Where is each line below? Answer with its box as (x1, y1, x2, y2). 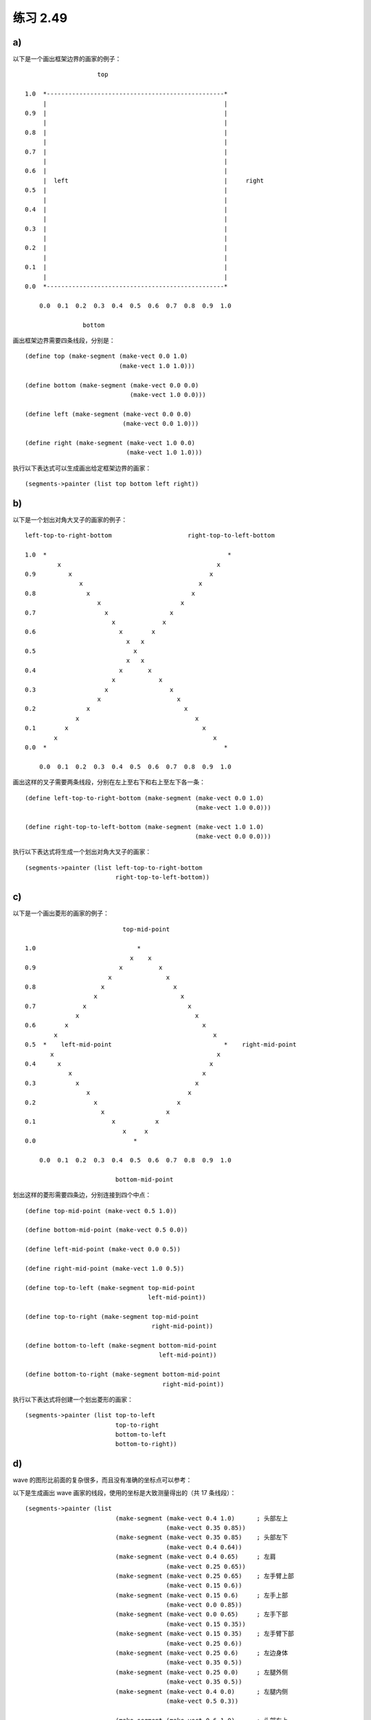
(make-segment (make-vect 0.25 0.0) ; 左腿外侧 (115, 1668, 289, 1676)
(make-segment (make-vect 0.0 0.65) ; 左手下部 (115, 1611, 289, 1618)
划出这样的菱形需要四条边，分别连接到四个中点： (12, 1191, 151, 1199)
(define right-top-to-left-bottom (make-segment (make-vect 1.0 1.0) (25, 823, 265, 830)
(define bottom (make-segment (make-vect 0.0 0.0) (25, 381, 199, 389)
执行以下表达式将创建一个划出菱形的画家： (12, 1395, 133, 1404)
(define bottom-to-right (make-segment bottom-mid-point (25, 1370, 221, 1379)
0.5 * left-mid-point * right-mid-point (25, 1041, 297, 1049)
